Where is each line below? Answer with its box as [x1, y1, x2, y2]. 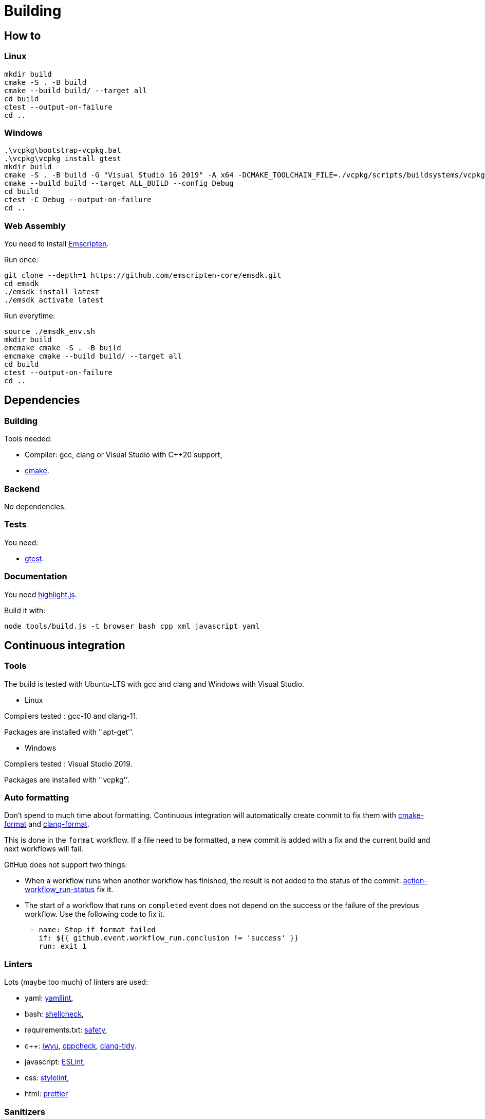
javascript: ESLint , [25, 1057, 85, 1067]
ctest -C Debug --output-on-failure [4, 196, 152, 204]
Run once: [4, 255, 39, 264]
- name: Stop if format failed [30, 926, 156, 934]
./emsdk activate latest [4, 296, 104, 305]
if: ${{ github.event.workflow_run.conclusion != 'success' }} [39, 934, 299, 943]
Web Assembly [4, 220, 66, 231]
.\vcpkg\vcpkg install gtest [4, 154, 121, 163]
